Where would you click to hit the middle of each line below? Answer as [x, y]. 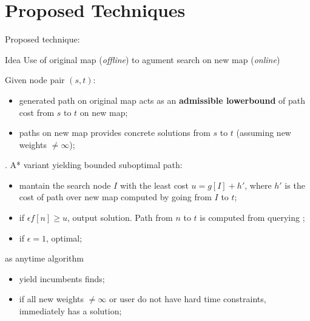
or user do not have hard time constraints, [188, 299]
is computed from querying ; [252, 218]
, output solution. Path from [120, 218]
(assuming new [264, 133]
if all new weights [52, 299]
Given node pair [35, 80]
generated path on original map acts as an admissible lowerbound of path [162, 100]
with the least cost [154, 185]
